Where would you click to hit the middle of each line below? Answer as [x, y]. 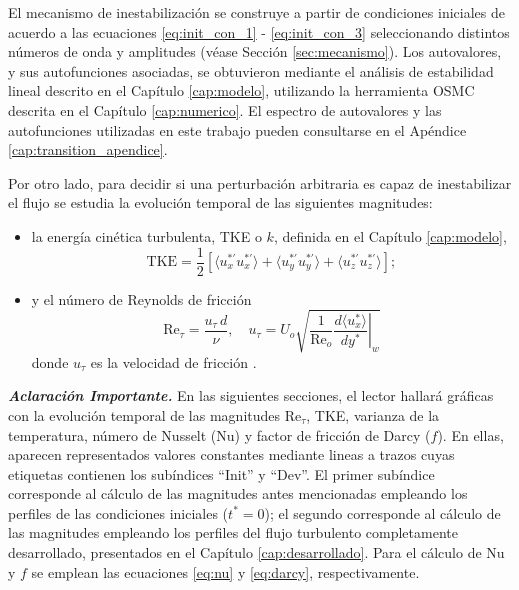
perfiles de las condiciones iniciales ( [118, 512]
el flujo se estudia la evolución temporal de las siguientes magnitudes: [220, 202]
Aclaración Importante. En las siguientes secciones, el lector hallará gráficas [251, 395]
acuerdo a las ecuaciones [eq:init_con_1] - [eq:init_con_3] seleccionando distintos [259, 31]
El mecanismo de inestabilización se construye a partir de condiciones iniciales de [256, 12]
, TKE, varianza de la [373, 414]
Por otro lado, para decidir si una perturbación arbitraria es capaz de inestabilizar [260, 182]
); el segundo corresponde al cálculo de [382, 512]
